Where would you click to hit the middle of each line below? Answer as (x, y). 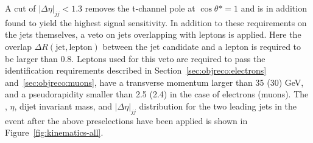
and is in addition (274, 8)
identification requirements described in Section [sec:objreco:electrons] (136, 70)
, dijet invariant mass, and (63, 106)
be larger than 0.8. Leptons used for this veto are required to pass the (135, 58)
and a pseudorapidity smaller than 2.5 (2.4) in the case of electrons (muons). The (157, 94)
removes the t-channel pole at (140, 8)
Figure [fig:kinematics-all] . (54, 132)
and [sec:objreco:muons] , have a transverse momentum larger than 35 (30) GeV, (154, 82)
